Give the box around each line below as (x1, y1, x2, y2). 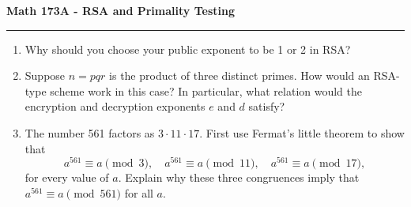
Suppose (25, 67, 66, 84)
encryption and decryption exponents (25, 98, 205, 115)
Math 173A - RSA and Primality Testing (6, 2, 235, 18)
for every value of (25, 169, 109, 186)
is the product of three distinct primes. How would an (109, 67, 370, 84)
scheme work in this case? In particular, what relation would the (50, 82, 362, 99)
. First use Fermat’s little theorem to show (199, 124, 405, 141)
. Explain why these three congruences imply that (118, 169, 360, 186)
